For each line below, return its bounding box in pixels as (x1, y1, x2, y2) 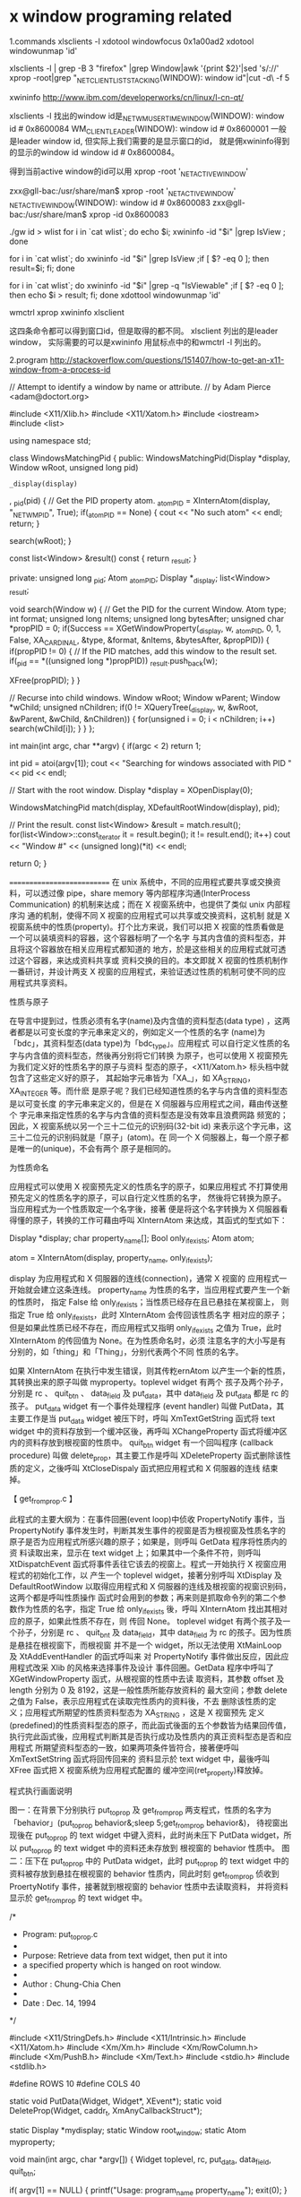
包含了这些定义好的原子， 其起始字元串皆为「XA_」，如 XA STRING (9, 1073, 248, 1086)
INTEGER (20, 1090, 48, 1098)
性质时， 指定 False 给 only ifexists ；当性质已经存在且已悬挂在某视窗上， (16, 1297, 279, 1310)
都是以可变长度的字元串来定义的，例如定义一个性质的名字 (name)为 (16, 1026, 266, 1037)
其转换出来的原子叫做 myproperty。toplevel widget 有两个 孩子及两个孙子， (9, 1376, 288, 1387)
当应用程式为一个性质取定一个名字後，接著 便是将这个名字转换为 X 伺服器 (9, 1203, 280, 1215)
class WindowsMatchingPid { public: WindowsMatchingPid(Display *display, (9, 452, 291, 463)
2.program (9, 354, 48, 365)
